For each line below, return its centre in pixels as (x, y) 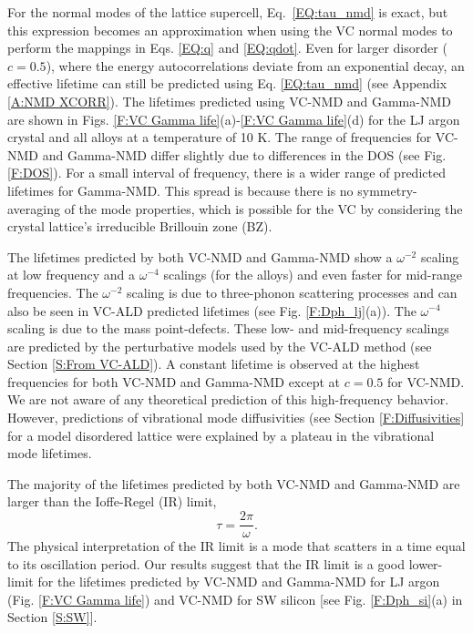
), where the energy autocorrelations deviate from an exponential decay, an (255, 65)
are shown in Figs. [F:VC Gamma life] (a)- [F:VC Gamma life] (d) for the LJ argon (234, 119)
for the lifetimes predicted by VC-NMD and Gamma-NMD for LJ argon (239, 582)
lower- (426, 563)
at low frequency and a (72, 275)
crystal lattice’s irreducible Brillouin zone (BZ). (140, 226)
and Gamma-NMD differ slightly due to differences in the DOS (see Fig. (244, 154)
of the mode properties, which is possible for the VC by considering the (263, 208)
